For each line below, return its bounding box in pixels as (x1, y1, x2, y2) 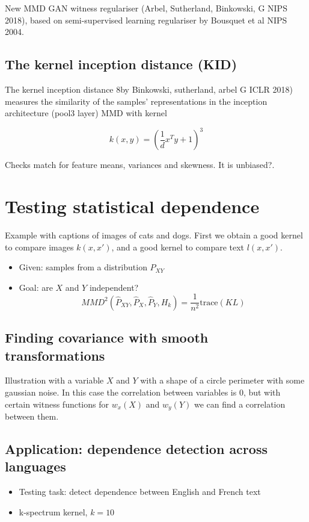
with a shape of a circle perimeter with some (140, 374, 305, 387)
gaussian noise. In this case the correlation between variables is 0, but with (5, 386, 281, 399)
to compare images (5, 240, 74, 253)
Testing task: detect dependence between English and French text (19, 485, 261, 498)
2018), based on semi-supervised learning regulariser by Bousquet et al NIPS (5, 13, 287, 26)
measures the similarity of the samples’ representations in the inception (5, 95, 268, 107)
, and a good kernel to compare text (111, 240, 245, 253)
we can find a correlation (194, 397, 286, 410)
